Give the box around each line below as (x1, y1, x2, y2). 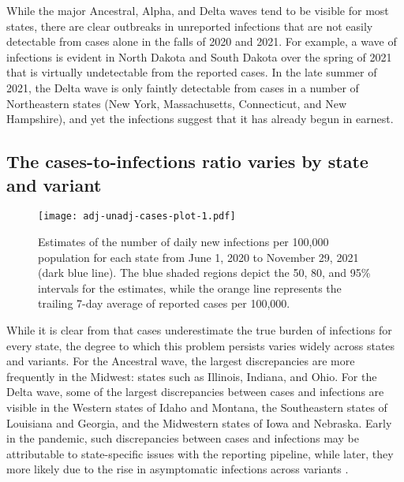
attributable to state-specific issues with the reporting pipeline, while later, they (6, 445, 394, 461)
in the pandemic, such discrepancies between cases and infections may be (6, 430, 359, 447)
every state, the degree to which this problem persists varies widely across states (6, 337, 395, 353)
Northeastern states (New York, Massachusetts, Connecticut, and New (6, 95, 347, 111)
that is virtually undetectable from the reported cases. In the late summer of (6, 64, 377, 80)
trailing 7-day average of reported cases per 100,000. (38, 295, 290, 312)
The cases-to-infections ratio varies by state (6, 149, 368, 174)
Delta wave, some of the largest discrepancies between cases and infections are (6, 383, 384, 400)
